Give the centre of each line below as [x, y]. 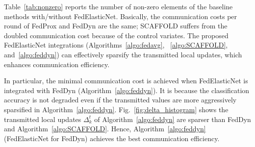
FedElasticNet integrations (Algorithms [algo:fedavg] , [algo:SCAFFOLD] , [116, 45]
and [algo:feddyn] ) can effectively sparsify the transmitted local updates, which [123, 54]
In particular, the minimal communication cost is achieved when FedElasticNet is [126, 81]
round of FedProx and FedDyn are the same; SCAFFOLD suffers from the [116, 26]
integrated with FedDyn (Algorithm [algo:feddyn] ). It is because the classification [127, 90]
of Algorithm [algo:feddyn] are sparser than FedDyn [173, 119]
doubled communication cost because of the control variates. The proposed [116, 35]
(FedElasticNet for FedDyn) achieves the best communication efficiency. [112, 138]
